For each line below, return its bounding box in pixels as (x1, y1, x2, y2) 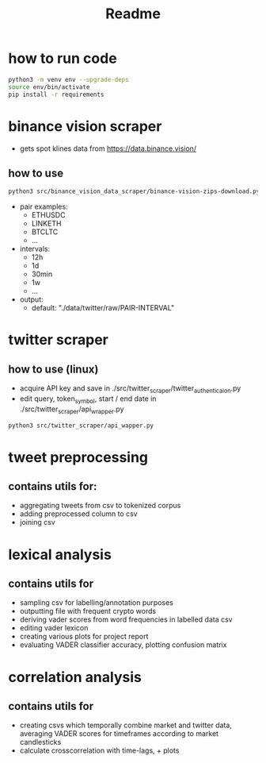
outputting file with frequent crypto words (19, 607, 157, 616)
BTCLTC (31, 227, 59, 237)
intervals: (19, 244, 51, 254)
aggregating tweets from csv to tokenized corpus (19, 501, 181, 511)
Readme (105, 5, 161, 23)
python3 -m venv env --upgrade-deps (8, 75, 129, 83)
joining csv (19, 518, 55, 527)
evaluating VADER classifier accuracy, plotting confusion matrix (19, 640, 227, 649)
